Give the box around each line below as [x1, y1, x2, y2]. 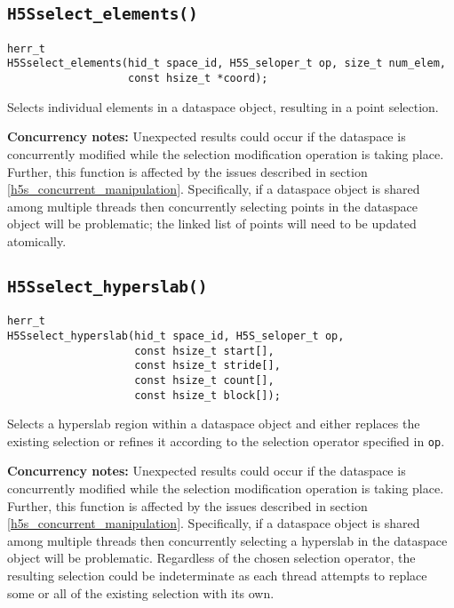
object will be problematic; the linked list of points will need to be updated [7, 214, 417, 233]
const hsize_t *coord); [128, 72, 268, 85]
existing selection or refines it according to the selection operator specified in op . [7, 431, 445, 450]
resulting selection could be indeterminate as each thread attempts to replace [7, 566, 427, 585]
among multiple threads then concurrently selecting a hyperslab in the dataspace [7, 531, 448, 549]
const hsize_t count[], [134, 373, 275, 387]
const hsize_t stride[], [134, 359, 281, 372]
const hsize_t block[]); [134, 388, 281, 402]
